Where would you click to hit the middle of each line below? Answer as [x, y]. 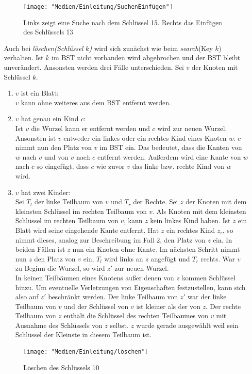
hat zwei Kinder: [46, 192]
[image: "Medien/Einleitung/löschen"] [86, 352]
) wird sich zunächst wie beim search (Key [151, 48]
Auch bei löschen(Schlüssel [44, 48]
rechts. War [218, 258]
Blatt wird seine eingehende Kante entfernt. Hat [87, 230]
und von [56, 156]
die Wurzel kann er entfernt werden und [90, 128]
